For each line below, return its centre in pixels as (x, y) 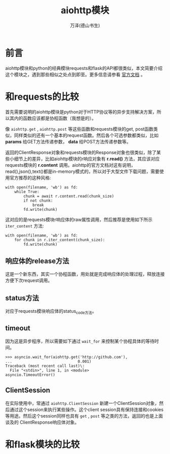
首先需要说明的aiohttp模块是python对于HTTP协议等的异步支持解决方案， (81, 111)
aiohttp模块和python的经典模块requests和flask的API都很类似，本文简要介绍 (84, 68)
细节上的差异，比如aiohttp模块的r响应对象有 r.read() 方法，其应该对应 (87, 159)
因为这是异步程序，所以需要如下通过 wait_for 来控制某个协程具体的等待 (80, 341)
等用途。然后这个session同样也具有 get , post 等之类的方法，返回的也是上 (82, 415)
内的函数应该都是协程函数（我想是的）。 (55, 118)
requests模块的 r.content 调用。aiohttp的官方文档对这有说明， (70, 165)
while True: (27, 192)
